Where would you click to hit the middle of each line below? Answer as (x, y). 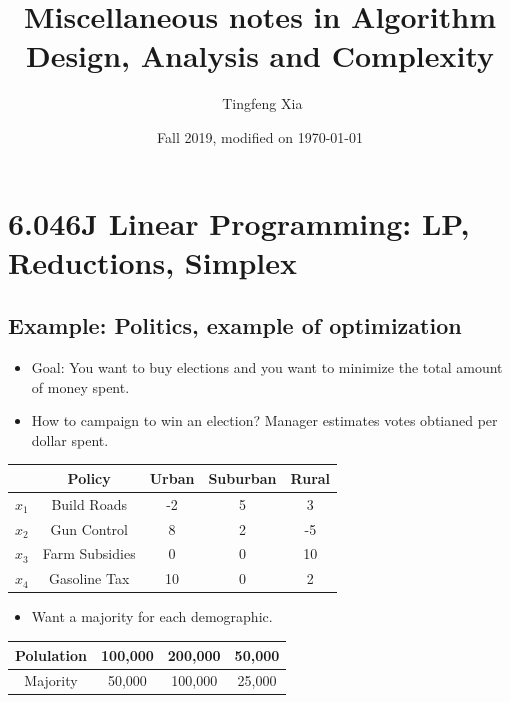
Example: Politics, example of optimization (235, 325)
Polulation (51, 654)
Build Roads (89, 503)
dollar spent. (70, 439)
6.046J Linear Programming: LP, (239, 222)
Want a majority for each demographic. (152, 616)
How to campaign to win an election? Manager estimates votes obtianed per (264, 420)
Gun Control (89, 528)
